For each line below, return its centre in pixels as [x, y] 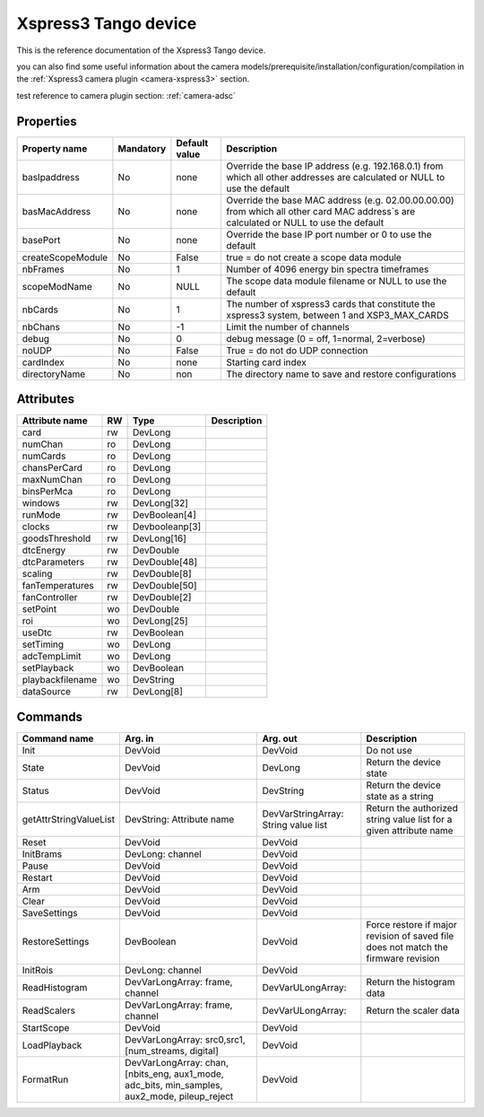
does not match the [407, 947]
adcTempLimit [52, 657]
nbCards [40, 310]
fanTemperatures [58, 586]
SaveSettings [50, 912]
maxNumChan [52, 480]
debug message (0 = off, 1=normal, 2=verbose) [325, 338]
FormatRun [45, 1079]
